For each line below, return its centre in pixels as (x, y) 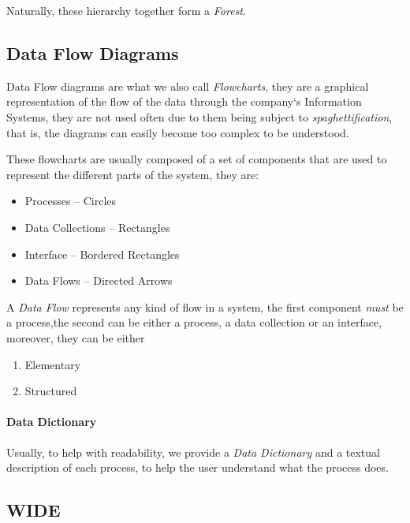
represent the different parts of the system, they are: (133, 174)
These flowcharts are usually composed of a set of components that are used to (197, 159)
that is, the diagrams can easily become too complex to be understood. (178, 132)
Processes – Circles (71, 201)
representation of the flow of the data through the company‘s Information (184, 101)
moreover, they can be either (76, 337)
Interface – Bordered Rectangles (102, 254)
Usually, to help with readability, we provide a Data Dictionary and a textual (193, 452)
